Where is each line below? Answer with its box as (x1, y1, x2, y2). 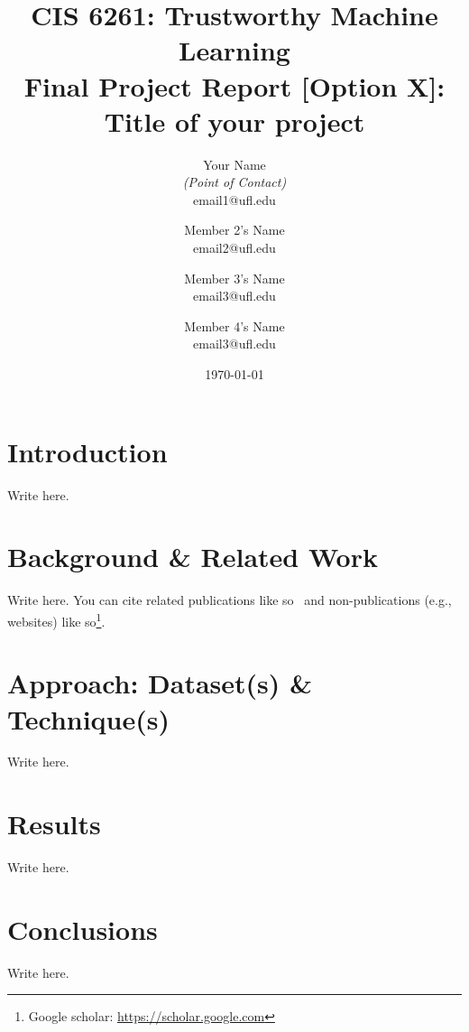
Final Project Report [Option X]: (23, 67, 446, 104)
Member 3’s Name (184, 268, 285, 287)
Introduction (7, 432, 168, 470)
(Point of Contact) (182, 172, 287, 191)
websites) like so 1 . (7, 609, 106, 630)
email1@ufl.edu (193, 190, 276, 209)
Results (7, 805, 101, 842)
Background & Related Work (7, 538, 378, 575)
